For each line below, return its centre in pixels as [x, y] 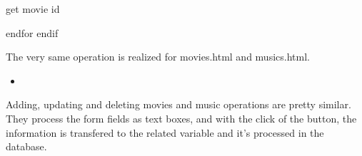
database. [26, 146]
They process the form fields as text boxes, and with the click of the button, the [181, 118]
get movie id [33, 9]
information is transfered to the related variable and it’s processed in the [165, 132]
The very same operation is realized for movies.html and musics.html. [158, 57]
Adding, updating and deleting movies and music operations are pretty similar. [179, 104]
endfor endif [32, 32]
